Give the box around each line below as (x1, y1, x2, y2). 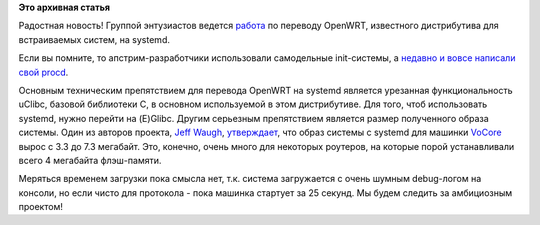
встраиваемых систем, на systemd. (18, 33, 170, 45)
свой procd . (18, 66, 69, 78)
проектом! (18, 201, 64, 213)
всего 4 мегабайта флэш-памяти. (18, 154, 162, 166)
